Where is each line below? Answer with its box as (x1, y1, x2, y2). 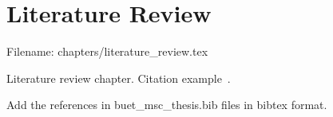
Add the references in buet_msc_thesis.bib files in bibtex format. (6, 96, 327, 113)
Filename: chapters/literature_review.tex (6, 43, 208, 60)
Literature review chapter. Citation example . (6, 69, 231, 86)
